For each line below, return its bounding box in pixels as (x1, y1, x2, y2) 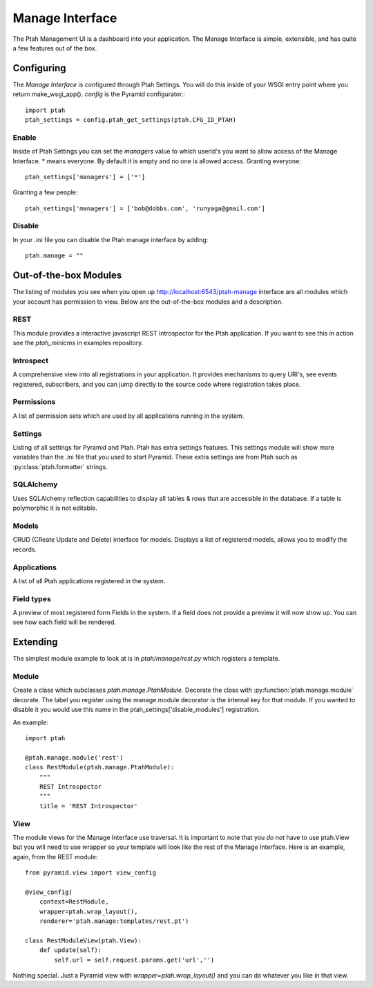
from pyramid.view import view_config (25, 869, 157, 877)
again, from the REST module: (12, 852, 98, 861)
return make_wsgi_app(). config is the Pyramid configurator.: (12, 90, 186, 98)
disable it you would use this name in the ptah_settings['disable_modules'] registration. (12, 706, 260, 714)
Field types (12, 594, 51, 603)
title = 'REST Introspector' (39, 802, 138, 809)
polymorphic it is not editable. (12, 504, 98, 512)
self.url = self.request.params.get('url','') (54, 955, 215, 964)
